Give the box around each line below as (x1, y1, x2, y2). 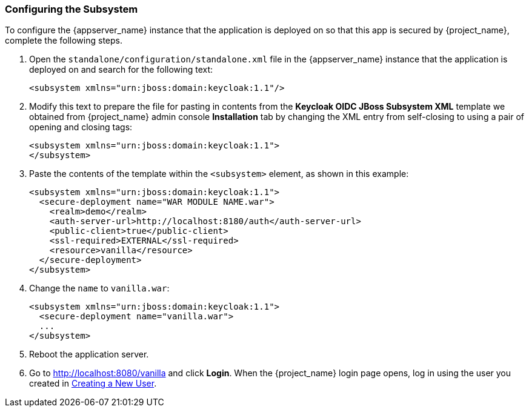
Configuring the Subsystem (5, 3, 138, 15)
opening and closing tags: (29, 122, 133, 133)
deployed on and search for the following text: (29, 64, 213, 75)
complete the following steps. (5, 35, 123, 46)
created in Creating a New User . (29, 378, 157, 389)
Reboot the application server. (29, 349, 149, 360)
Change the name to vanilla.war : (29, 283, 170, 294)
